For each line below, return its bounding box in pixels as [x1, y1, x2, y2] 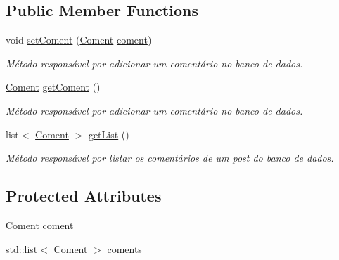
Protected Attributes [6, 185, 162, 207]
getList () [88, 126, 129, 141]
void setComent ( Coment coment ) [6, 32, 152, 47]
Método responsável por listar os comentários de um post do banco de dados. [6, 150, 334, 165]
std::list [6, 241, 38, 256]
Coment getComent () [6, 79, 101, 94]
